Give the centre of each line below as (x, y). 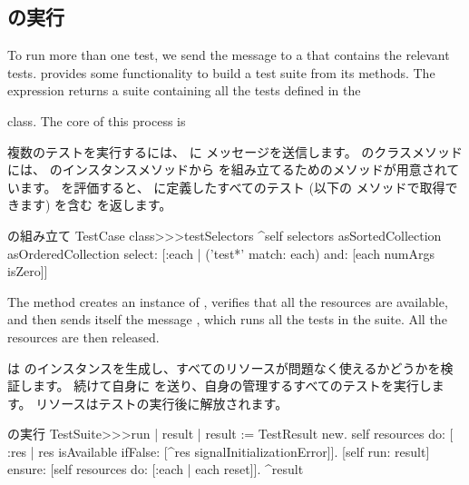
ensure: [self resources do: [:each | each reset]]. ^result (156, 469)
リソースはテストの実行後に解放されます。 (162, 403)
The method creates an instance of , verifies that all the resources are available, (228, 301)
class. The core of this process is (97, 120)
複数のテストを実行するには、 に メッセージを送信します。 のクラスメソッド (235, 151)
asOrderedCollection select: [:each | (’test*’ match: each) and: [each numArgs (221, 253)
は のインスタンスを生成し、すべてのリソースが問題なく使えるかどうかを (224, 367)
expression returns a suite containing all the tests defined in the (184, 90)
